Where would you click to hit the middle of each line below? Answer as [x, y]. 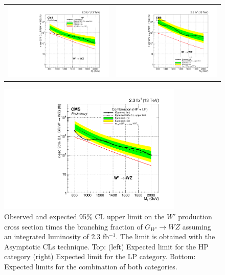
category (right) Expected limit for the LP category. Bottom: [100, 256]
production [195, 216]
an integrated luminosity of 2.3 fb [57, 236]
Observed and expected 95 [46, 216]
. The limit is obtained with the [165, 236]
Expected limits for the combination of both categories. [91, 266]
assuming [197, 226]
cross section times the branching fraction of [73, 226]
